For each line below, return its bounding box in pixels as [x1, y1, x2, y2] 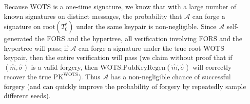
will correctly [192, 61, 232, 72]
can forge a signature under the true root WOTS [78, 43, 224, 53]
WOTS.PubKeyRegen [100, 64, 166, 71]
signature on [4, 21, 41, 31]
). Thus [78, 71, 100, 81]
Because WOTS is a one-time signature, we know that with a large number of [4, 1, 236, 11]
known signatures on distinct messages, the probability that [4, 11, 182, 21]
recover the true [4, 71, 51, 81]
